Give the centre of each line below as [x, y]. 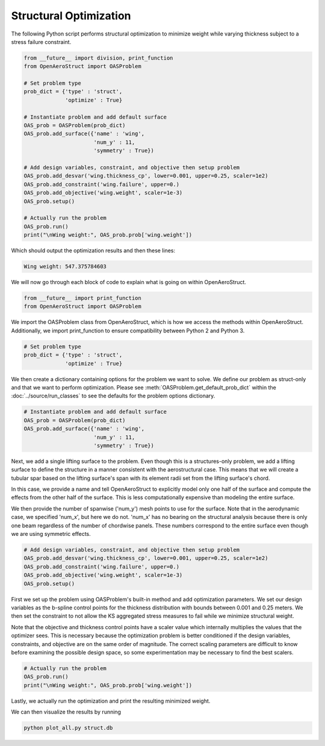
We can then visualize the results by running [66, 712]
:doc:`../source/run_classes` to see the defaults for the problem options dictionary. [113, 396]
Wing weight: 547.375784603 [65, 267]
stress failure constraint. [41, 42]
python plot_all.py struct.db [68, 728]
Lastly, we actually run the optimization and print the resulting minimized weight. [111, 701]
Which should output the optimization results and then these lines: [93, 250]
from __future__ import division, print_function [98, 58]
